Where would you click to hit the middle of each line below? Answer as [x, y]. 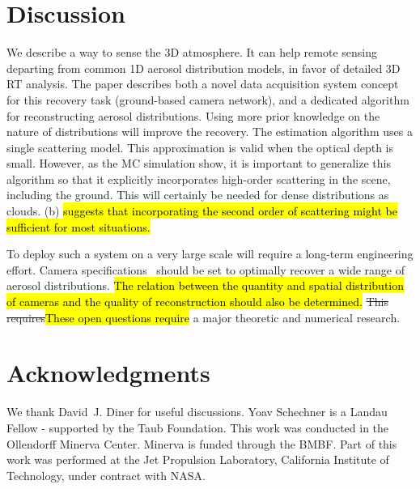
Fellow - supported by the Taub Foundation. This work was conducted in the [198, 427]
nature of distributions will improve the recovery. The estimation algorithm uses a [210, 132]
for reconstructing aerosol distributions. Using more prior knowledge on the [193, 115]
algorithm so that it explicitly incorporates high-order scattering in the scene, [199, 179]
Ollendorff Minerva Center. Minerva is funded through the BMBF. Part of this [202, 443]
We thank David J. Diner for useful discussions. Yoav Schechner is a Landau [197, 412]
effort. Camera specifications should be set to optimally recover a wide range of [206, 269]
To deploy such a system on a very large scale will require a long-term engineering [210, 254]
